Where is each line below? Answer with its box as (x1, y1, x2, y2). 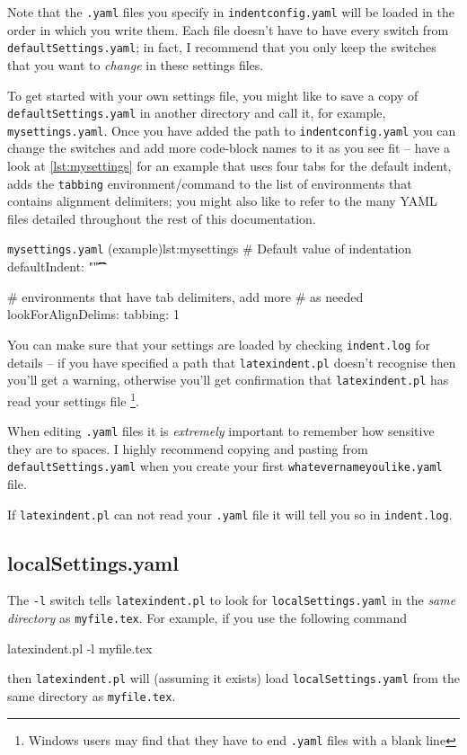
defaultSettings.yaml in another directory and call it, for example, (7, 103, 386, 122)
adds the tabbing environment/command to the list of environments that (7, 173, 412, 192)
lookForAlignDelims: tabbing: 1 (7, 305, 180, 324)
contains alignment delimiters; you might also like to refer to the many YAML (7, 191, 437, 210)
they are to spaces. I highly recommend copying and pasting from (7, 439, 368, 457)
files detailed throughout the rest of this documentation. (7, 209, 316, 227)
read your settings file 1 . (7, 388, 139, 410)
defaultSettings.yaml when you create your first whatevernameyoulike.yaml (7, 457, 443, 475)
